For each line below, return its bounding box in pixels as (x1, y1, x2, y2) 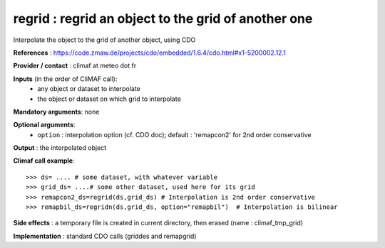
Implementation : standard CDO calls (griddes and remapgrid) (13, 232, 197, 240)
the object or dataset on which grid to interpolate (37, 95, 181, 103)
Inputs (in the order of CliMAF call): (13, 75, 118, 83)
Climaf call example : (13, 156, 75, 165)
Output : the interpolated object (13, 144, 107, 152)
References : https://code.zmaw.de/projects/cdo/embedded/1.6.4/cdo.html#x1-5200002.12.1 (13, 48, 287, 57)
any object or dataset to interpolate (37, 85, 140, 93)
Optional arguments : (13, 121, 76, 129)
